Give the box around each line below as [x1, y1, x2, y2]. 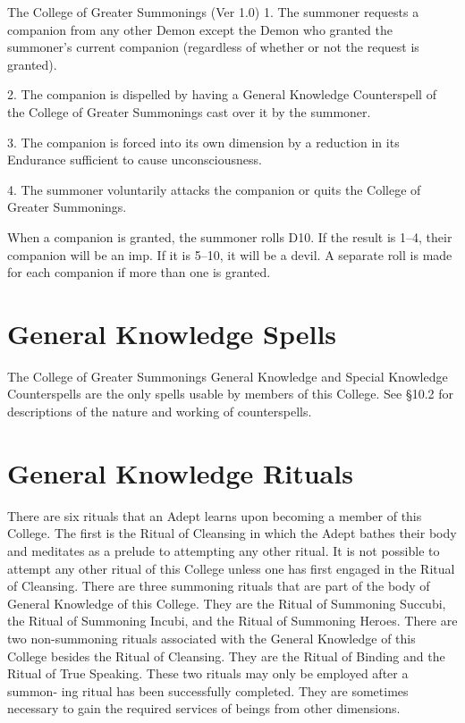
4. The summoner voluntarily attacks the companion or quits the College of [7, 180, 421, 198]
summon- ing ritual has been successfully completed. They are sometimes [7, 681, 409, 700]
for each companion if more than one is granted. [7, 263, 271, 282]
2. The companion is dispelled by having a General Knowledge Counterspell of [7, 85, 436, 104]
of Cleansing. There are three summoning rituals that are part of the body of [7, 576, 430, 595]
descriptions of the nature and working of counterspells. [7, 402, 312, 421]
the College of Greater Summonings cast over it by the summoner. [7, 102, 371, 121]
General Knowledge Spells [7, 315, 337, 351]
